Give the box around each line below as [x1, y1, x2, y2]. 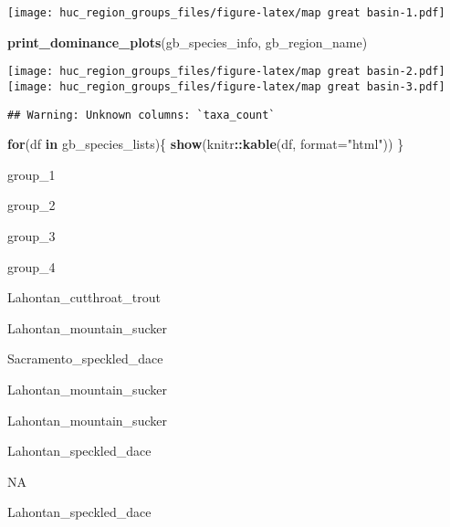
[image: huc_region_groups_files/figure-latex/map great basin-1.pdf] [7, 6, 445, 19]
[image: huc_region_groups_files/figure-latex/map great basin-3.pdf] [7, 79, 445, 93]
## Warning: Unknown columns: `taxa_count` [7, 108, 276, 121]
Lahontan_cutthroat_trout [7, 288, 161, 307]
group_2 [7, 195, 56, 215]
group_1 [7, 164, 56, 184]
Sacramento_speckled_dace [7, 349, 163, 368]
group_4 [7, 257, 56, 276]
